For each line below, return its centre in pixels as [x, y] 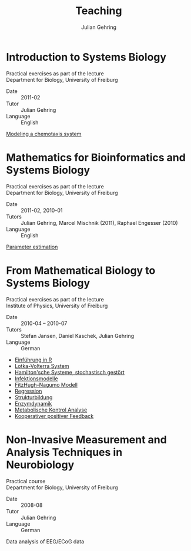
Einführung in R [33, 360]
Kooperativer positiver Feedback [54, 416]
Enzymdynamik [33, 403]
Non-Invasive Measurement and [87, 439]
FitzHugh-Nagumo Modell [46, 384]
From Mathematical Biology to [81, 270]
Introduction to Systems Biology [86, 57]
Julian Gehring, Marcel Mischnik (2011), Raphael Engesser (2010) [99, 223]
